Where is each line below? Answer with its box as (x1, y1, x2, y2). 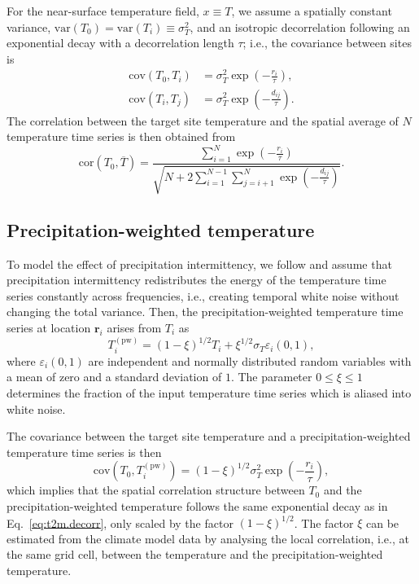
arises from (107, 319, 162, 336)
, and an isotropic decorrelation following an (190, 18, 410, 35)
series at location (7, 319, 91, 336)
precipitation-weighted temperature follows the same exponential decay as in (7, 497, 388, 514)
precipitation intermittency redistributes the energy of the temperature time (7, 271, 386, 288)
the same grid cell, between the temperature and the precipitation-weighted (7, 546, 383, 563)
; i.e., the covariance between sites (242, 34, 412, 51)
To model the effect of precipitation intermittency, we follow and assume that (7, 255, 392, 272)
